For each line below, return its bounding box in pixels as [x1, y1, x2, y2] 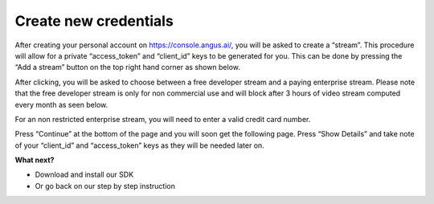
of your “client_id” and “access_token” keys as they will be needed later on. [14, 141, 264, 150]
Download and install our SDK [35, 169, 134, 180]
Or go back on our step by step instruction [35, 181, 176, 190]
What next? [14, 155, 55, 165]
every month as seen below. [14, 100, 108, 109]
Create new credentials [14, 12, 174, 30]
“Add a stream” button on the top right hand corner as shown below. [14, 63, 241, 72]
